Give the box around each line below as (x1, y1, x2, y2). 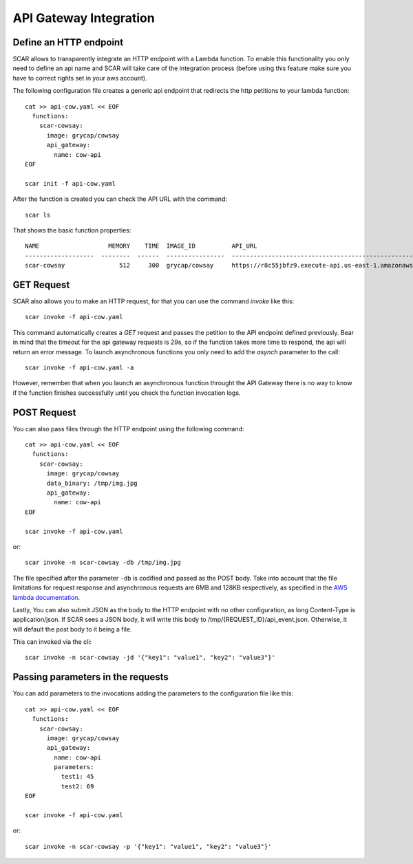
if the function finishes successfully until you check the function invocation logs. (12, 389, 241, 397)
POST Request (12, 407, 76, 418)
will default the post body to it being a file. (12, 625, 132, 633)
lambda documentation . (12, 593, 81, 601)
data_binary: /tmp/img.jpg (46, 479, 138, 487)
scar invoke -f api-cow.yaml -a (25, 363, 134, 371)
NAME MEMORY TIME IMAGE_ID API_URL (25, 242, 257, 250)
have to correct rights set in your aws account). (12, 74, 147, 82)
